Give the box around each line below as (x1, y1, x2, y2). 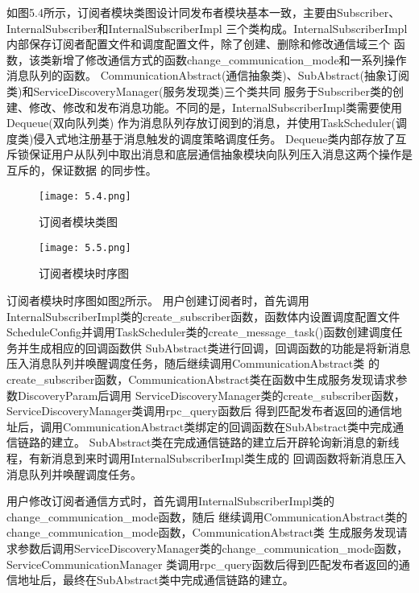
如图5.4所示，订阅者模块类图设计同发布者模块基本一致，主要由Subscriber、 (6, 4, 400, 20)
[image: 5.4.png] (39, 190, 131, 202)
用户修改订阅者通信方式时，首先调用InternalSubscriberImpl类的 (6, 492, 335, 509)
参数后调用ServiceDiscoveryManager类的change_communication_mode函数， (17, 539, 409, 556)
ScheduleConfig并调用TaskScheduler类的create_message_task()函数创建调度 (6, 323, 392, 340)
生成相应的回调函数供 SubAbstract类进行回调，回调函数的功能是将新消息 (28, 339, 411, 356)
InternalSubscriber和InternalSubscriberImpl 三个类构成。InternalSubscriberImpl (6, 19, 408, 36)
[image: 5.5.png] (39, 241, 131, 253)
